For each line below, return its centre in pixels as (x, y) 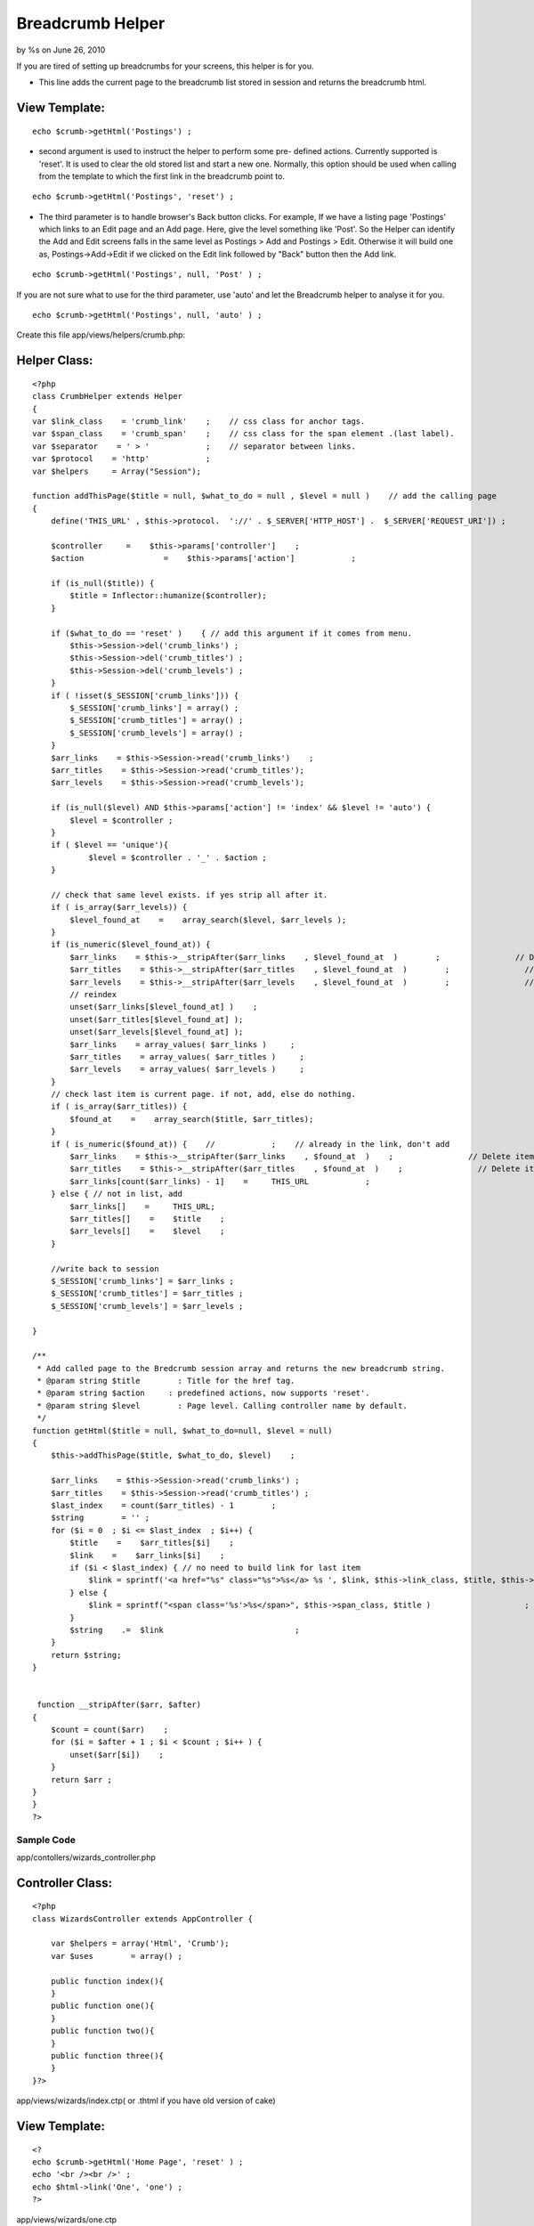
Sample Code (46, 1840)
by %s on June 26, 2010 (61, 50)
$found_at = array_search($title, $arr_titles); (192, 1119)
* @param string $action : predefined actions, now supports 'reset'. (203, 1393)
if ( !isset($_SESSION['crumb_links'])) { (145, 695)
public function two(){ (102, 2031)
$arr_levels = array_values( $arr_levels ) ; (187, 1069)
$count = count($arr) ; (109, 1730)
